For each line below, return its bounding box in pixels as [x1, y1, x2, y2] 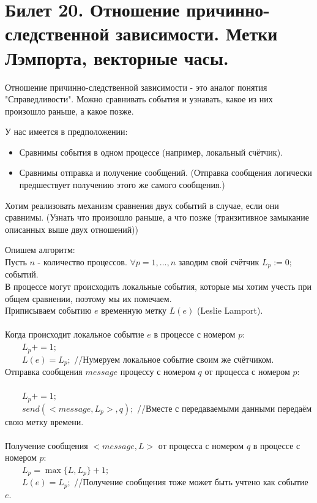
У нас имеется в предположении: [5, 125, 128, 138]
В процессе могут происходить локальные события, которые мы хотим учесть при [5, 280, 312, 293]
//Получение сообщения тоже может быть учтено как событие [74, 475, 308, 488]
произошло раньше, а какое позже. [5, 104, 134, 117]
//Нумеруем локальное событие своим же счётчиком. [74, 352, 274, 365]
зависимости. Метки [116, 21, 278, 46]
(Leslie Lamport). [196, 304, 263, 317]
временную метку [101, 304, 167, 317]
